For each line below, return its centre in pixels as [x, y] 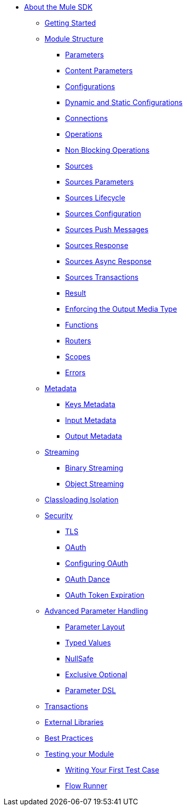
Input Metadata [91, 420]
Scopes [78, 357]
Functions [82, 325]
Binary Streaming [94, 468]
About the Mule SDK [58, 7]
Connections [87, 118]
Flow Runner [86, 786]
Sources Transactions [102, 277]
